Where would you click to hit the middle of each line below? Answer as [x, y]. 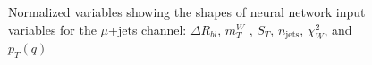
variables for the [52, 29]
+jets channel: [148, 29]
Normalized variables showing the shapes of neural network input [187, 12]
